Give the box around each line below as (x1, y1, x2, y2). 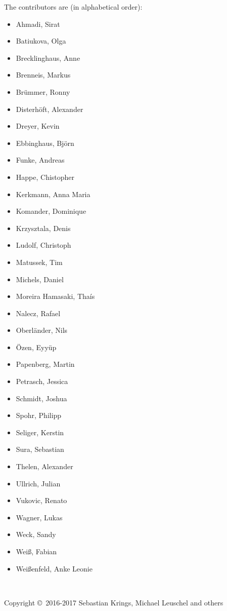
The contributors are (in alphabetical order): (4, 2, 143, 12)
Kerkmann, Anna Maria (16, 188, 90, 199)
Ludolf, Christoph (16, 240, 71, 250)
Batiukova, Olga (16, 35, 66, 46)
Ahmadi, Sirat (16, 18, 60, 29)
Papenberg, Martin (16, 359, 75, 369)
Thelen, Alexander (16, 461, 73, 472)
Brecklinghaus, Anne (16, 52, 80, 63)
